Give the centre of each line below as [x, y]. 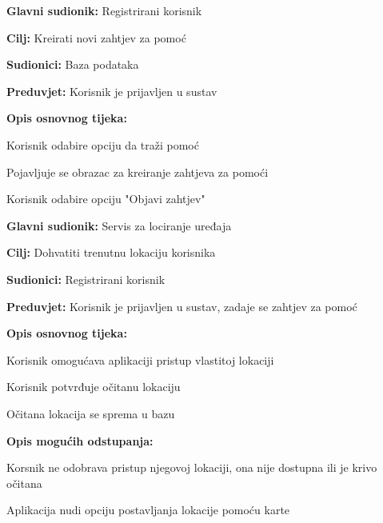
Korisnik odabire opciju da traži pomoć [103, 144]
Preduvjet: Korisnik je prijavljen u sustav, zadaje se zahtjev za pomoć [182, 306]
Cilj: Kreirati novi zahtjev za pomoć [96, 37]
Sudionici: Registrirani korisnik [86, 279]
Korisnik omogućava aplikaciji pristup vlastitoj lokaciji [140, 359]
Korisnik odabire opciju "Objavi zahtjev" [106, 199]
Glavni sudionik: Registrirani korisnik [104, 10]
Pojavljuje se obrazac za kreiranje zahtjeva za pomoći [138, 172]
